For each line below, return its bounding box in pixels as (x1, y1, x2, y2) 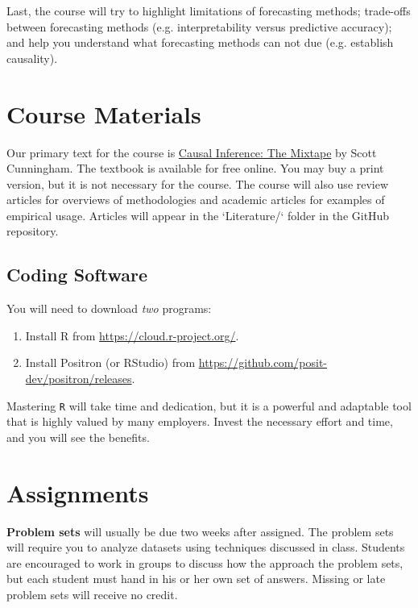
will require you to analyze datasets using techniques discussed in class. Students (6, 539, 405, 556)
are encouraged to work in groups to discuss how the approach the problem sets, (6, 554, 404, 571)
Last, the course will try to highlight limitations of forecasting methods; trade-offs (6, 2, 411, 19)
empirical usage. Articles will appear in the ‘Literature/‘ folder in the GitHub (6, 206, 390, 223)
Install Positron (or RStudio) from (25, 354, 196, 371)
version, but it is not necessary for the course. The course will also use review (6, 175, 389, 192)
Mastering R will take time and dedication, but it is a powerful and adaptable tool (6, 397, 412, 414)
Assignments (6, 476, 149, 509)
